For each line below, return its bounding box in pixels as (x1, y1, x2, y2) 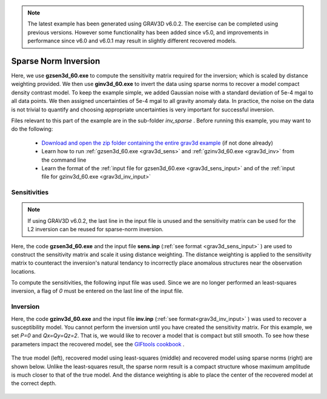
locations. (11, 268, 36, 275)
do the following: (11, 125, 53, 133)
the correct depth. (11, 380, 57, 387)
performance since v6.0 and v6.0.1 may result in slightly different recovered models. (27, 37, 237, 45)
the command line (41, 156, 87, 163)
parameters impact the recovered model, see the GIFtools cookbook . (11, 340, 185, 348)
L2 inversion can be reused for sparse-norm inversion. (27, 226, 163, 233)
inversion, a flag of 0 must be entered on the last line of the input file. (11, 288, 184, 295)
